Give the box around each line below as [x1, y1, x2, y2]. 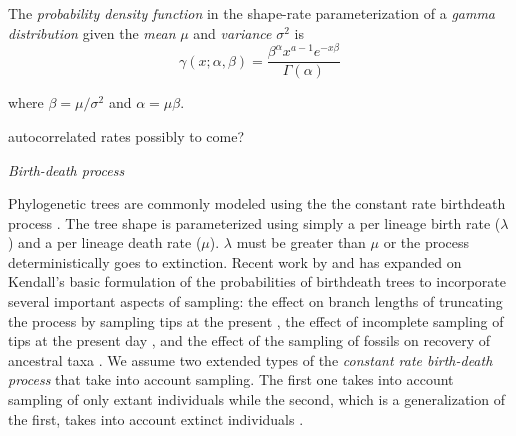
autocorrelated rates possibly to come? [8, 125, 244, 146]
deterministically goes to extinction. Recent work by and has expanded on [8, 251, 462, 272]
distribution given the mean [8, 22, 176, 43]
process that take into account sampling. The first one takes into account [8, 369, 454, 390]
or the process [383, 232, 470, 253]
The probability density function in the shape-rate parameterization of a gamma [8, 3, 496, 23]
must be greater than [236, 232, 366, 253]
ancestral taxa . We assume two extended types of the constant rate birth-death [8, 349, 493, 370]
